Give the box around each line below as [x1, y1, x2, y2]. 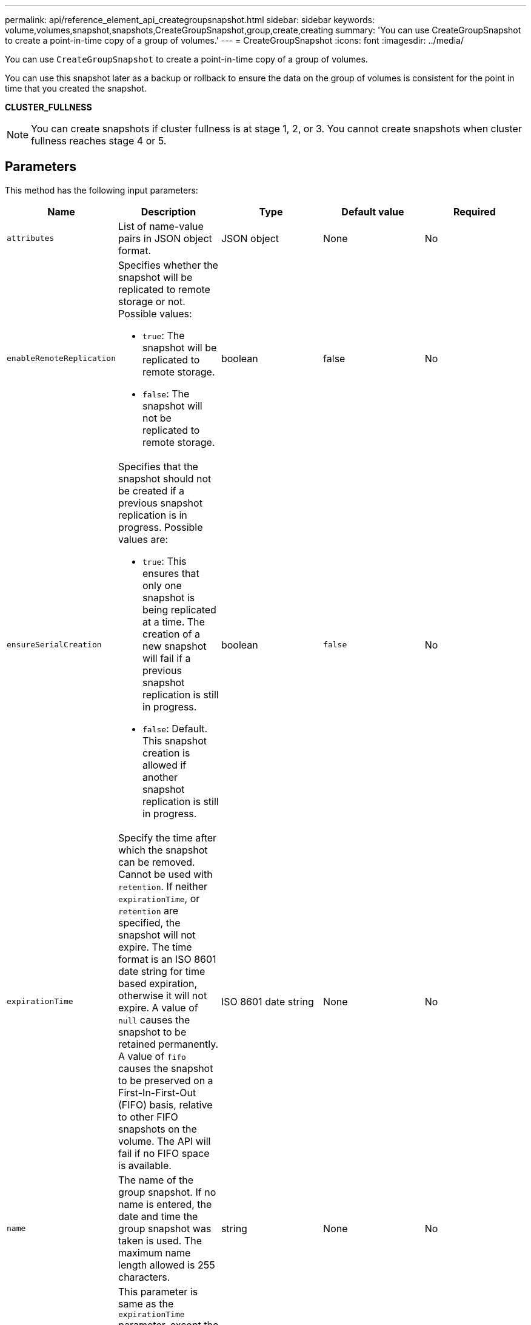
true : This [142, 555, 187, 567]
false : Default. [142, 722, 208, 735]
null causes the [118, 1013, 190, 1026]
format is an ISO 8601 [118, 952, 216, 965]
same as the [118, 1297, 174, 1310]
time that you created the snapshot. [5, 83, 147, 93]
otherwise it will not [118, 989, 207, 1002]
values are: [118, 533, 169, 545]
